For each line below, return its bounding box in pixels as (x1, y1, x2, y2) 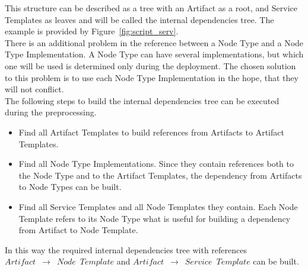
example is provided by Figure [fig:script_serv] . (5, 25, 179, 37)
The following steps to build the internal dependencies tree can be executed (5, 94, 280, 107)
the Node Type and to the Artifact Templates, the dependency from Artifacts (18, 169, 302, 181)
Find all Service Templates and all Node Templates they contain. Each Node (18, 200, 298, 212)
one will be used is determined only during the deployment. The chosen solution (5, 59, 296, 72)
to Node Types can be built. (18, 180, 122, 193)
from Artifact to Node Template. (18, 224, 138, 236)
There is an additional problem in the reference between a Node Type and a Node (5, 36, 304, 49)
